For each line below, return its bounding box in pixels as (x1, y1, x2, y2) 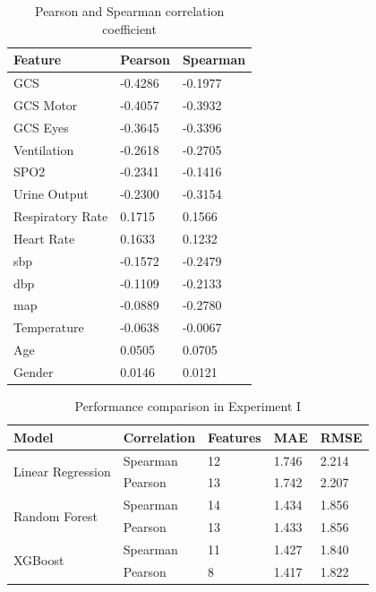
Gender (13, 363, 54, 381)
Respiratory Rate (13, 207, 108, 226)
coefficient (102, 19, 157, 38)
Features (208, 427, 261, 446)
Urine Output (13, 184, 89, 203)
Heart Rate (13, 228, 75, 247)
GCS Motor (13, 95, 78, 114)
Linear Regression (13, 461, 111, 480)
